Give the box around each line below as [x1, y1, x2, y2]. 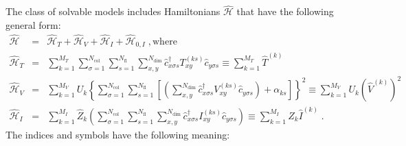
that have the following [236, 4, 334, 19]
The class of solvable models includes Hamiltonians [5, 4, 221, 19]
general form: [5, 17, 61, 32]
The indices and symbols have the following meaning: [5, 127, 230, 141]
